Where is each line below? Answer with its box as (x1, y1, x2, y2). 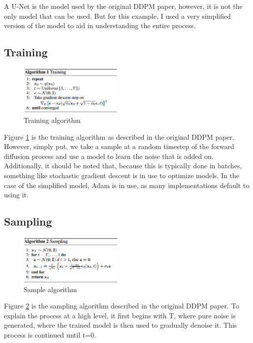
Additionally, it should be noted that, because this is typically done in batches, (4, 160, 242, 171)
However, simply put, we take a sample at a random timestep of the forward (4, 141, 234, 152)
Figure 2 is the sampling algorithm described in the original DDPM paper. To (4, 301, 239, 311)
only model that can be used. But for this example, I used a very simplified (4, 10, 231, 21)
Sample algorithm (24, 284, 77, 294)
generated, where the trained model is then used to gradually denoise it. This (4, 320, 237, 330)
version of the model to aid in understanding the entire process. (4, 20, 196, 31)
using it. (4, 190, 29, 200)
